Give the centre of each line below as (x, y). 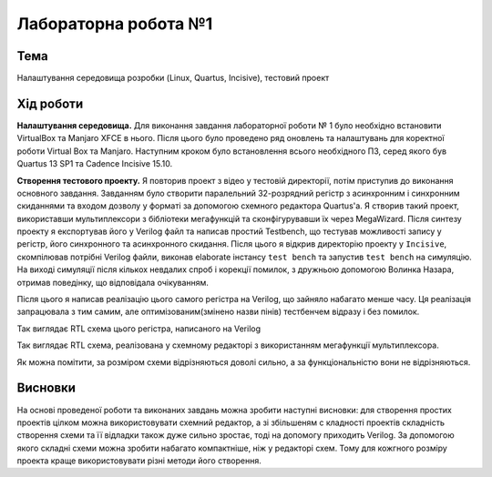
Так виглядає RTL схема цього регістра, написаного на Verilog (139, 329)
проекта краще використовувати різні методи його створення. (139, 461)
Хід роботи (50, 103)
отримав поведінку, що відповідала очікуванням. (113, 282)
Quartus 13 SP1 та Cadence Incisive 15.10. (95, 164)
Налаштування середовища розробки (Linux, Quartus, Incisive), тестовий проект (173, 78)
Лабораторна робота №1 (115, 24)
